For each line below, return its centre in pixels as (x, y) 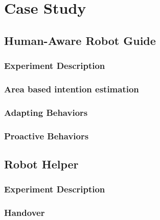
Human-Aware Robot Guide (80, 40)
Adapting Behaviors (46, 112)
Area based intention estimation (72, 89)
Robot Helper (41, 164)
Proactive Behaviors (47, 136)
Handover (25, 213)
